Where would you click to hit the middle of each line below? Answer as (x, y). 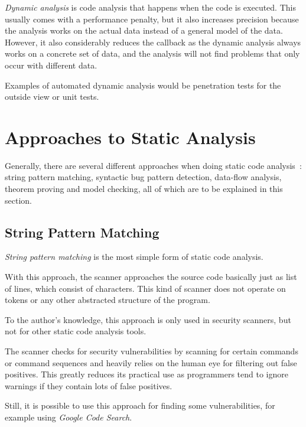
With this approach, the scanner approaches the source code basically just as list (151, 277)
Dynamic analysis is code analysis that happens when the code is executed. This (150, 7)
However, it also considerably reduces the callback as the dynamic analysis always (153, 42)
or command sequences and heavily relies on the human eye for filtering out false (151, 362)
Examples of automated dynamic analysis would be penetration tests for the (143, 85)
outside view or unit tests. (52, 97)
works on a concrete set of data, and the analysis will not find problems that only (152, 53)
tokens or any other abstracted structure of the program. (108, 300)
